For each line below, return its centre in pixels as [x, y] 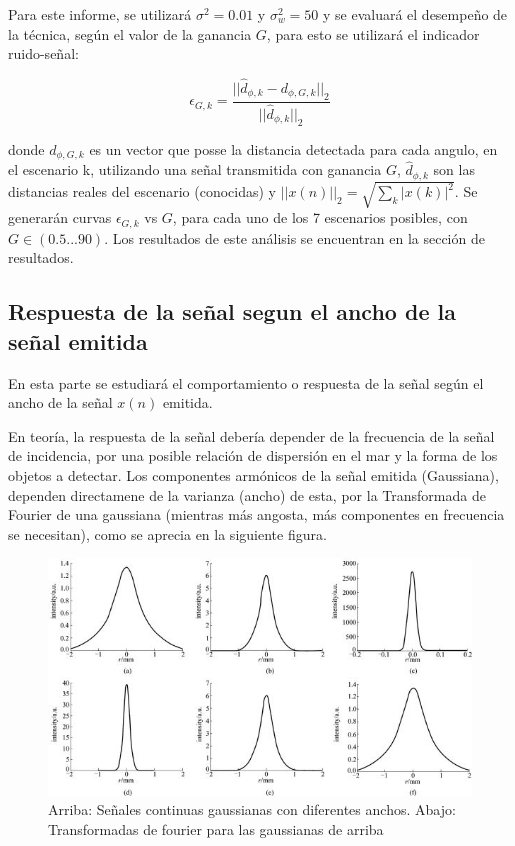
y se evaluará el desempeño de [415, 14]
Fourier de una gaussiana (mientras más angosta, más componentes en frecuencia [256, 514]
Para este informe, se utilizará [100, 14]
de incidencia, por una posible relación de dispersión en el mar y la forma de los [253, 455]
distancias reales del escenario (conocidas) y [142, 191]
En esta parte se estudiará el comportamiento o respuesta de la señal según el [246, 382]
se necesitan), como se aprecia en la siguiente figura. [167, 533]
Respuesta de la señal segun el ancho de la [232, 311]
